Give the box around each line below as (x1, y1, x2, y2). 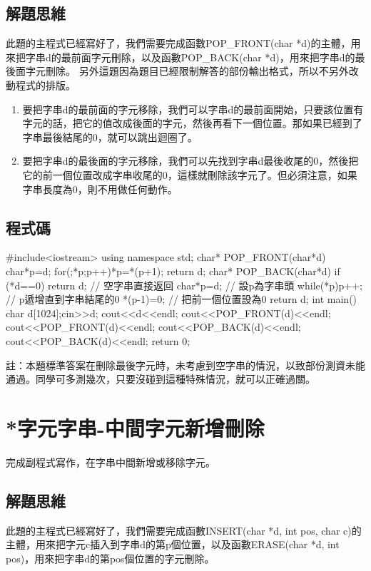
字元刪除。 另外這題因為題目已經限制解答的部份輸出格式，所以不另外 (25, 63, 349, 78)
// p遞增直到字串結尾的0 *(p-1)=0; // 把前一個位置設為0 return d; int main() (6, 292, 357, 307)
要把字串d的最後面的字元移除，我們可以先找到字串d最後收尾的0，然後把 (22, 153, 359, 168)
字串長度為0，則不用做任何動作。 (22, 181, 178, 196)
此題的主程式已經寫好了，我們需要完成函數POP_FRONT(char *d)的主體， (6, 36, 351, 51)
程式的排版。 (15, 77, 76, 92)
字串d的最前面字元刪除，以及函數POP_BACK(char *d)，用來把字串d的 (25, 49, 355, 64)
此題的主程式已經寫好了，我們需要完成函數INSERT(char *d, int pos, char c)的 (6, 523, 362, 537)
